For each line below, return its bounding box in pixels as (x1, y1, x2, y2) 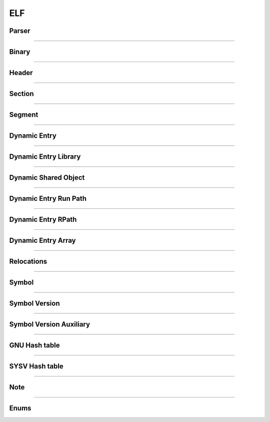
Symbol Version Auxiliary (9, 320, 90, 329)
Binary (9, 48, 30, 56)
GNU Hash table (9, 341, 60, 350)
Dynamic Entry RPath (9, 215, 77, 224)
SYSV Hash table (9, 362, 63, 370)
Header (9, 69, 33, 77)
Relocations (9, 257, 47, 266)
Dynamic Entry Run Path (9, 194, 87, 203)
